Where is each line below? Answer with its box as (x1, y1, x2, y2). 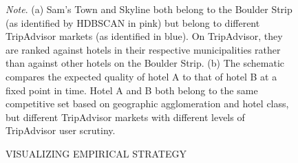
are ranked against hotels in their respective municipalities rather (6, 42, 281, 56)
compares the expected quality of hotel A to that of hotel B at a (6, 69, 277, 83)
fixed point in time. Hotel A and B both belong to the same (6, 83, 258, 97)
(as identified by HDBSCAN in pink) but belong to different (6, 15, 260, 30)
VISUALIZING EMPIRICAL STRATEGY (6, 146, 187, 160)
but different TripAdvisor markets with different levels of (6, 109, 245, 124)
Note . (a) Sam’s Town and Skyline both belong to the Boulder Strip (6, 2, 292, 16)
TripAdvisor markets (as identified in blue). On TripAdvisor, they (6, 29, 283, 43)
